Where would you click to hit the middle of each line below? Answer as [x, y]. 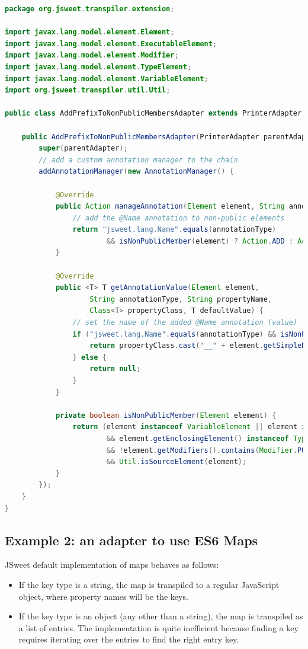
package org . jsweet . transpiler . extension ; [90, 9]
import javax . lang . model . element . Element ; [90, 32]
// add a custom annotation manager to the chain [138, 160]
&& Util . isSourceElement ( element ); [177, 462]
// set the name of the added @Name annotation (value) [185, 323]
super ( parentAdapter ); [83, 148]
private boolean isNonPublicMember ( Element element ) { [166, 415]
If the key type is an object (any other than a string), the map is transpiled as [161, 616]
